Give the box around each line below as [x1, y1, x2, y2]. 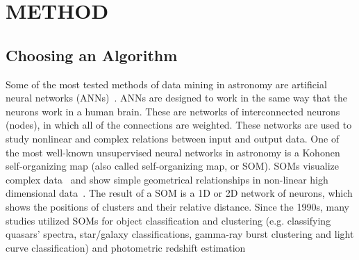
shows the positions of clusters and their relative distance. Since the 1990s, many [6, 199, 349, 213]
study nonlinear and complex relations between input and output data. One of [6, 131, 340, 145]
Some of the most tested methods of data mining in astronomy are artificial [6, 76, 327, 91]
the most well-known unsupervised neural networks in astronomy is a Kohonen [6, 145, 340, 159]
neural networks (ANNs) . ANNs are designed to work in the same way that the [6, 90, 348, 105]
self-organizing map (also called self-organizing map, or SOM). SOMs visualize [6, 159, 340, 173]
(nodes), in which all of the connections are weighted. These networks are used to [6, 117, 352, 132]
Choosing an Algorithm [6, 44, 178, 65]
